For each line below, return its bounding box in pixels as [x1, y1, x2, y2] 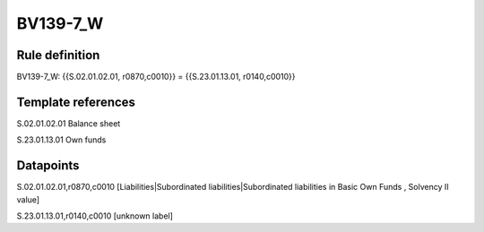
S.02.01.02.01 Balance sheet [16, 117, 121, 129]
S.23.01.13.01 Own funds [16, 134, 107, 145]
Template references [16, 94, 136, 109]
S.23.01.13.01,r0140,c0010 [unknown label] [16, 211, 174, 221]
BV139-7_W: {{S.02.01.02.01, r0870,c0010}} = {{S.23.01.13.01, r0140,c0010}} [16, 72, 296, 82]
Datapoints [16, 158, 80, 174]
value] [16, 193, 40, 205]
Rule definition [16, 47, 100, 63]
